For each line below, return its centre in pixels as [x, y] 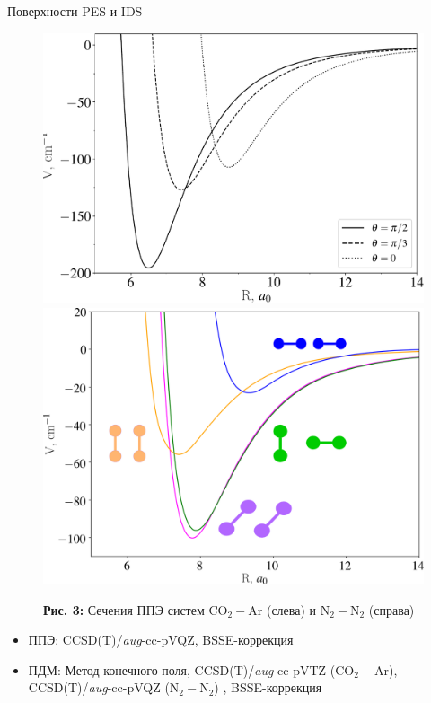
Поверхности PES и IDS [75, 11]
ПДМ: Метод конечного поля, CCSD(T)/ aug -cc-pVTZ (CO [191, 669]
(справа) [391, 609]
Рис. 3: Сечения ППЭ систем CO [136, 609]
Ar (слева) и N [289, 609]
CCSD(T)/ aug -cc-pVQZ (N [104, 687]
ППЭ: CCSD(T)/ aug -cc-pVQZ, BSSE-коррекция [161, 640]
